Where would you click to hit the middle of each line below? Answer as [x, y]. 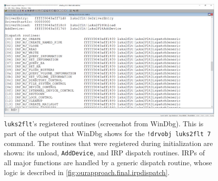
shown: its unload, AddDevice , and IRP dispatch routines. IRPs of [105, 153]
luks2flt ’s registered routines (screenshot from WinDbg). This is [104, 124]
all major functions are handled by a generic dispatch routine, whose [108, 162]
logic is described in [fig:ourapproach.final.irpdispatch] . [87, 172]
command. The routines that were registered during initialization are [109, 143]
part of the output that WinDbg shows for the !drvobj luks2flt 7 [108, 133]
